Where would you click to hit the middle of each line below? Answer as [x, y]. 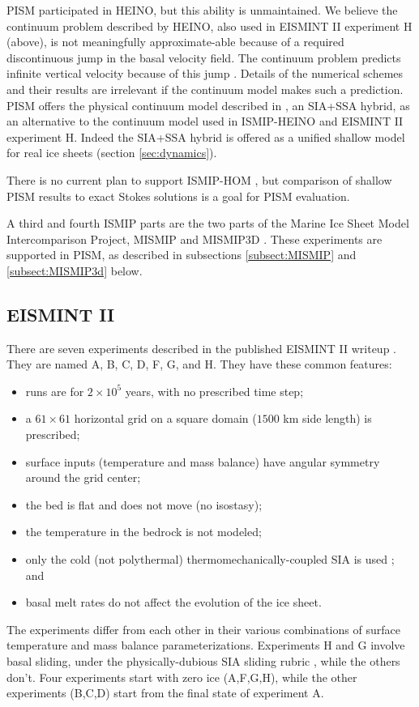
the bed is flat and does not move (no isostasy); [144, 504]
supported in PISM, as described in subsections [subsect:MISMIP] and [182, 255]
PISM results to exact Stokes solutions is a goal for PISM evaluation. [178, 196]
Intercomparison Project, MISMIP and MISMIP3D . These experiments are [195, 239]
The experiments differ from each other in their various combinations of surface [203, 629]
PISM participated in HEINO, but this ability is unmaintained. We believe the [202, 10]
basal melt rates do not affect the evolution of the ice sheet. [173, 602]
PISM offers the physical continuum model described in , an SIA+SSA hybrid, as [208, 105]
